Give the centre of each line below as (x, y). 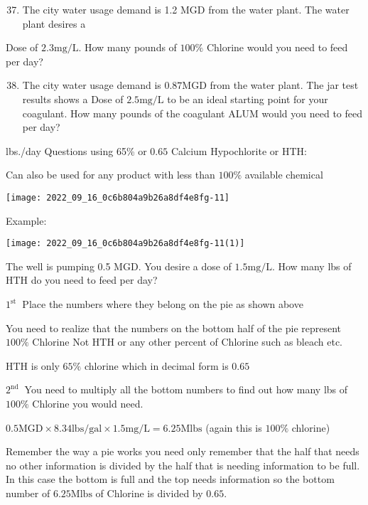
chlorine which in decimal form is (156, 365)
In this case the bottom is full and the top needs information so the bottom (170, 479)
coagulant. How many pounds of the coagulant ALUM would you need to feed (193, 113)
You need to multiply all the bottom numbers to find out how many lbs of (186, 389)
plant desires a (54, 23)
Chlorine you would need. (88, 403)
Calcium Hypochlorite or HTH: (239, 150)
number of (28, 493)
